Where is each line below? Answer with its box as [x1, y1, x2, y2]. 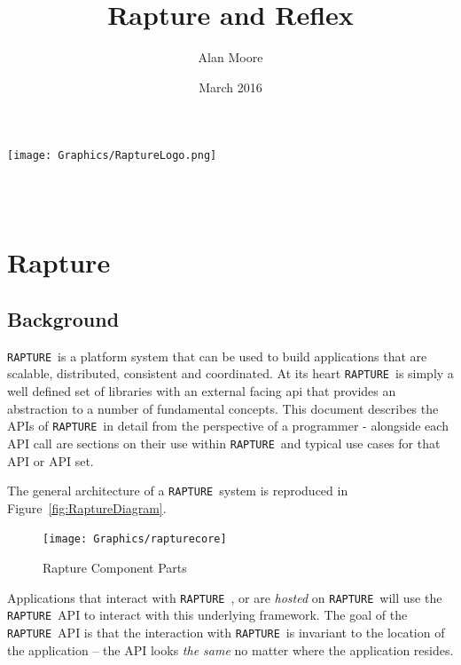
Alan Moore [198, 48, 263, 67]
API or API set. [7, 451, 94, 470]
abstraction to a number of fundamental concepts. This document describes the [7, 399, 439, 417]
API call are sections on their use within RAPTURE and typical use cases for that [7, 433, 441, 452]
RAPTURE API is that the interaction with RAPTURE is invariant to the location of [7, 622, 445, 641]
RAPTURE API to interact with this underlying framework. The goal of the [7, 606, 408, 624]
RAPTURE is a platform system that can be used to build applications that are [7, 346, 427, 365]
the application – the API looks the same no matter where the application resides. [7, 640, 454, 659]
